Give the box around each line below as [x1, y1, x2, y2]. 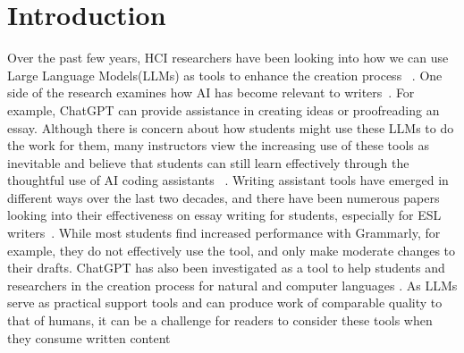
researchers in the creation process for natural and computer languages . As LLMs [7, 275, 458, 294]
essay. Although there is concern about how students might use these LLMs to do [7, 118, 454, 137]
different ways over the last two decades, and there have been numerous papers [7, 188, 440, 206]
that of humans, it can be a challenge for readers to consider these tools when [7, 311, 433, 330]
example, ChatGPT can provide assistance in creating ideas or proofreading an [7, 100, 440, 119]
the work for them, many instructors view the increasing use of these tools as [7, 136, 430, 155]
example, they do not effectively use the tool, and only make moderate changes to [7, 240, 456, 259]
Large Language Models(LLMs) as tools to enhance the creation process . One [7, 65, 443, 84]
